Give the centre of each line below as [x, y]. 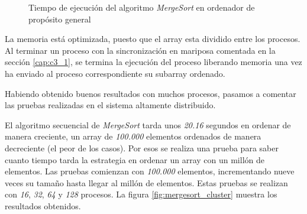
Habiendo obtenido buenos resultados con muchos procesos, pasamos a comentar [151, 93]
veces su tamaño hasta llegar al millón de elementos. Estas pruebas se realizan [146, 182]
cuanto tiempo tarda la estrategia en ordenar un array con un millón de [135, 159]
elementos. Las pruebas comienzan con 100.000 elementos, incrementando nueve [150, 171]
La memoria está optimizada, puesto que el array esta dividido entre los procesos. [153, 39]
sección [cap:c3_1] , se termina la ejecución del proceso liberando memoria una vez [153, 62]
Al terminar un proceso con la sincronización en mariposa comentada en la [140, 50]
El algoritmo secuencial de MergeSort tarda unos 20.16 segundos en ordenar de [148, 124]
